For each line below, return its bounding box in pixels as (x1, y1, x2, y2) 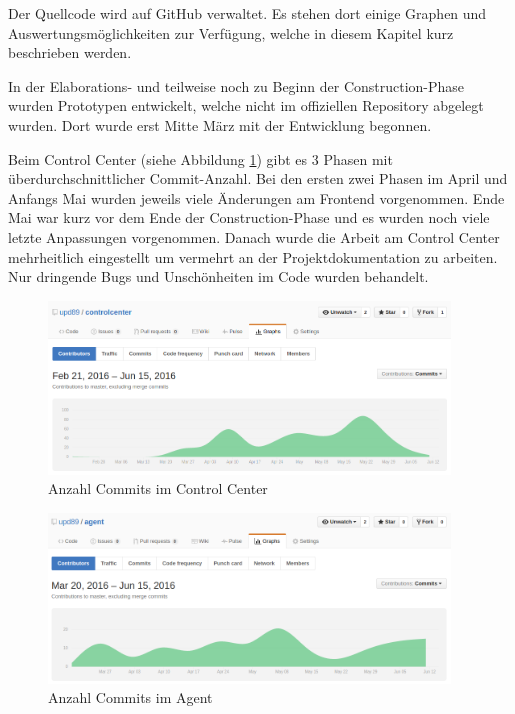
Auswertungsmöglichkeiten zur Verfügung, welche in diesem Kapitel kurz (8, 22, 454, 43)
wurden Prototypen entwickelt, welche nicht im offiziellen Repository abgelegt (8, 95, 484, 116)
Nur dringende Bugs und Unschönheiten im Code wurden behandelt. (8, 266, 429, 287)
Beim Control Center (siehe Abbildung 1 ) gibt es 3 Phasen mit (8, 148, 393, 169)
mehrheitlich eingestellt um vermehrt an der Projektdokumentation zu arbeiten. (8, 246, 498, 267)
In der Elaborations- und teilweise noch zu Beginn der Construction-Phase (8, 75, 465, 96)
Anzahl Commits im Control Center (48, 478, 268, 499)
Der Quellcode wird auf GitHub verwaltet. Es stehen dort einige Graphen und (8, 3, 487, 23)
